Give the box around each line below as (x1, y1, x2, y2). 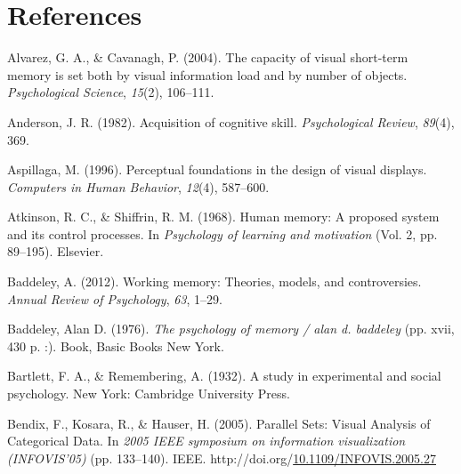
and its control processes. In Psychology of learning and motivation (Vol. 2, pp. (7, 224, 438, 243)
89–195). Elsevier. (7, 242, 104, 261)
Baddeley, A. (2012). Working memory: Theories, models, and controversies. (7, 272, 422, 291)
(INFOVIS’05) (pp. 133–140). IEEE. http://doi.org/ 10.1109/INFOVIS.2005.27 (7, 448, 436, 467)
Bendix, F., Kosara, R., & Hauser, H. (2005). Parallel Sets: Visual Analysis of (7, 414, 431, 432)
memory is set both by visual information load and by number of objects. (7, 65, 408, 84)
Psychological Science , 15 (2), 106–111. (7, 83, 214, 101)
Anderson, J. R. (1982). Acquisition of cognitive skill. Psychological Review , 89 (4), (7, 112, 455, 131)
